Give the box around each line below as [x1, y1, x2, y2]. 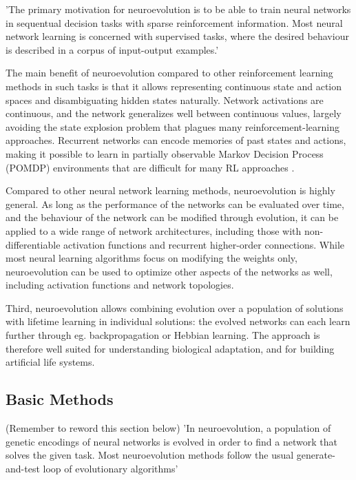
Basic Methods [6, 388, 114, 410]
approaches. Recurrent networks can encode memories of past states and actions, [6, 133, 346, 147]
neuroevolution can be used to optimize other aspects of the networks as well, [6, 264, 333, 278]
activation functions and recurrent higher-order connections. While [63, 237, 345, 251]
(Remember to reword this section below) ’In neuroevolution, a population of [6, 421, 331, 435]
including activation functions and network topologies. [6, 278, 234, 292]
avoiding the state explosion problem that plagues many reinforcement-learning [6, 119, 339, 134]
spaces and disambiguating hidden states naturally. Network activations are [6, 92, 324, 107]
